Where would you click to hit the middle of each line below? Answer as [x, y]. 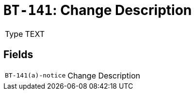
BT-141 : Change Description [98, 10]
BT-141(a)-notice [35, 76]
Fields [18, 55]
